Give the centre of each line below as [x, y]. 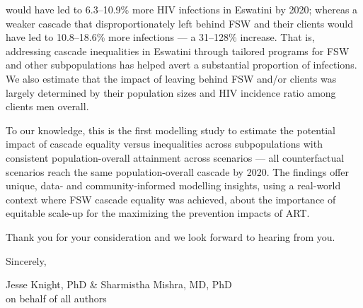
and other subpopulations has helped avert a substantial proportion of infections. [181, 65]
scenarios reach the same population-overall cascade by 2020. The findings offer [178, 171]
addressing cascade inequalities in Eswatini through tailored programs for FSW [178, 51]
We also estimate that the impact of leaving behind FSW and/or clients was [171, 78]
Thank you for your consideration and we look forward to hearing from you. [171, 236]
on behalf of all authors [56, 298]
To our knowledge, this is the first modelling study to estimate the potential [171, 130]
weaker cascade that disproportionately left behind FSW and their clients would [180, 23]
